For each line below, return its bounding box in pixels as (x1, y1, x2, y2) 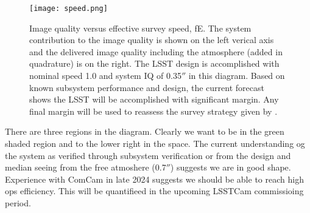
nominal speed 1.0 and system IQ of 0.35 (29, 69, 181, 82)
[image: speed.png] (29, 4, 108, 13)
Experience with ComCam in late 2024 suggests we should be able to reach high (5, 172, 304, 185)
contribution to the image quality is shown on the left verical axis (29, 33, 274, 46)
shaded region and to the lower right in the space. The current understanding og (5, 137, 305, 149)
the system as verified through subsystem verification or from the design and (5, 149, 291, 161)
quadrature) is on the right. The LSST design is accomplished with (29, 57, 280, 70)
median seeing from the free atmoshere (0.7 (5, 161, 166, 174)
